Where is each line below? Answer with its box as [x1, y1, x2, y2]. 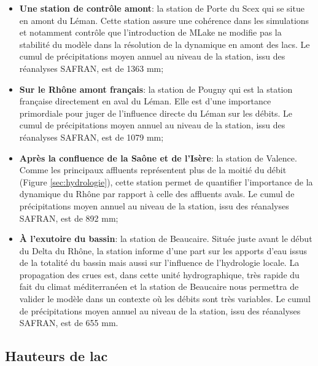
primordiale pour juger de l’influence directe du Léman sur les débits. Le [19, 106, 293, 119]
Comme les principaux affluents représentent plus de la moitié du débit [19, 163, 287, 176]
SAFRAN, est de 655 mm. [19, 316, 118, 329]
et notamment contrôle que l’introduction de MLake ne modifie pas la [19, 26, 282, 39]
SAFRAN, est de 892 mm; [19, 211, 118, 224]
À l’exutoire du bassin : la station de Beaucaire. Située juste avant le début [19, 232, 312, 245]
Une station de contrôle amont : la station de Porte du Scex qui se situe [19, 2, 304, 14]
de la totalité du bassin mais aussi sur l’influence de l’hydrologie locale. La [19, 256, 300, 269]
